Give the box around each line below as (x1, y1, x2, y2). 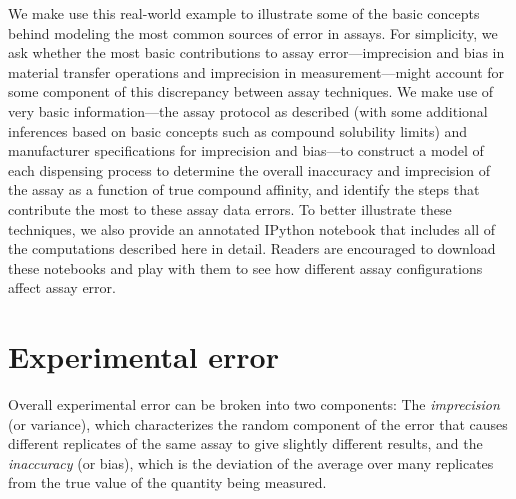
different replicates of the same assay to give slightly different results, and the (8, 433, 483, 454)
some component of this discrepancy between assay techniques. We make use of (8, 81, 494, 102)
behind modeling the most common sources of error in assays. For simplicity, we (8, 22, 498, 43)
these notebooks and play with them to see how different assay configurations (8, 257, 483, 278)
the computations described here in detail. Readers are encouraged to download (8, 238, 496, 259)
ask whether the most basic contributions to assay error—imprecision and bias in (8, 42, 505, 63)
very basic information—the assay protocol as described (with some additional (8, 100, 488, 121)
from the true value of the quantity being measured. (8, 472, 327, 493)
